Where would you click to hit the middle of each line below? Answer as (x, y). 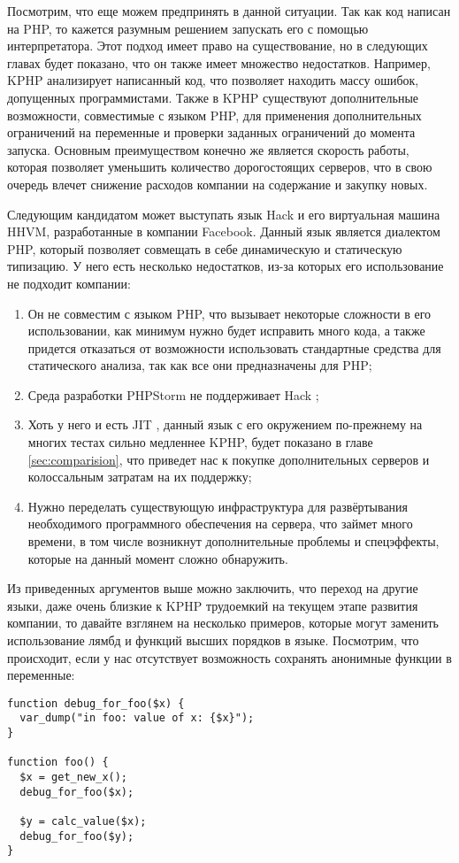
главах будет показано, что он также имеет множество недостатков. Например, (219, 62)
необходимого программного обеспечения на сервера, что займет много (220, 524)
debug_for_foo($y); (77, 836)
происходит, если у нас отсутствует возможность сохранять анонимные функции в (229, 657)
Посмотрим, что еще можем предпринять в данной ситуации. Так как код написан (229, 11)
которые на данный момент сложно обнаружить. (158, 558)
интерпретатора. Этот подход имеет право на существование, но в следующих (218, 46)
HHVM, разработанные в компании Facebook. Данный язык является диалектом (224, 231)
